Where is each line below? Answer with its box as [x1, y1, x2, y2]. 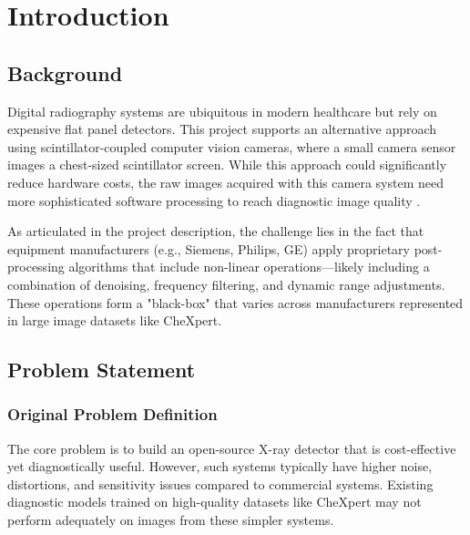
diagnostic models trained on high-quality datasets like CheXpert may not [7, 492, 422, 511]
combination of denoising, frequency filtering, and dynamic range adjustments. [7, 274, 445, 293]
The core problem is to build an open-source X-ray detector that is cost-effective [7, 438, 456, 458]
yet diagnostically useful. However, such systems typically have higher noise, [7, 457, 433, 476]
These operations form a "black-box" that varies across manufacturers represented [7, 293, 464, 312]
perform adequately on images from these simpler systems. [7, 510, 334, 530]
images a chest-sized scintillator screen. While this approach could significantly [7, 155, 447, 174]
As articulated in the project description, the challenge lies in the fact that [7, 221, 424, 241]
